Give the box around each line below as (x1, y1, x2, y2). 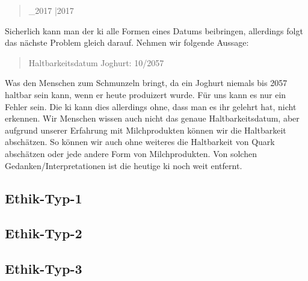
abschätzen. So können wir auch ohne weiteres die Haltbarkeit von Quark (5, 135, 275, 148)
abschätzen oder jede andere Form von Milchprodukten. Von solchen (5, 147, 257, 159)
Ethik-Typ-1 (5, 188, 82, 207)
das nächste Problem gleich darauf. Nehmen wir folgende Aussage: (5, 36, 249, 49)
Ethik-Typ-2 (5, 224, 82, 242)
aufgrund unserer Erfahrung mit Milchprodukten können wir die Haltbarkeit (5, 123, 286, 136)
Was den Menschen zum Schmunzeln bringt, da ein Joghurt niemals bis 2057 (5, 76, 288, 89)
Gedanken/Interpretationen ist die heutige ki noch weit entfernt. (5, 159, 242, 171)
